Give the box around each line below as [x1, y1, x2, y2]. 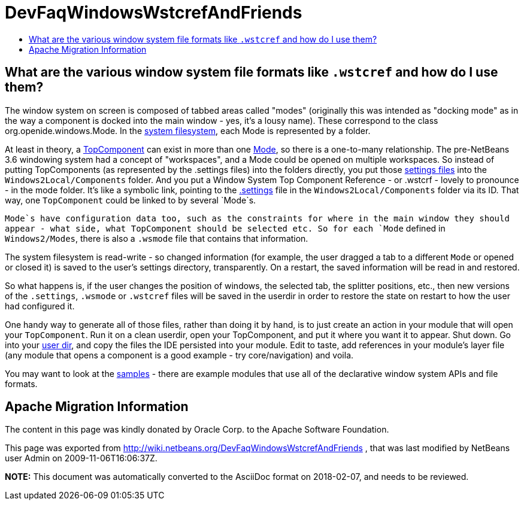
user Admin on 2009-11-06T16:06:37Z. [5, 453, 157, 464]
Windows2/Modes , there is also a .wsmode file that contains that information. [5, 233, 308, 244]
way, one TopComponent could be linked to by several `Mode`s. [5, 194, 256, 205]
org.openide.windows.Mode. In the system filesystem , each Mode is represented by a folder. [5, 125, 371, 136]
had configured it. [5, 300, 75, 311]
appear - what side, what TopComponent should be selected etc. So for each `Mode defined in [5, 223, 446, 233]
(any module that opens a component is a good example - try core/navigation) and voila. [5, 349, 354, 360]
